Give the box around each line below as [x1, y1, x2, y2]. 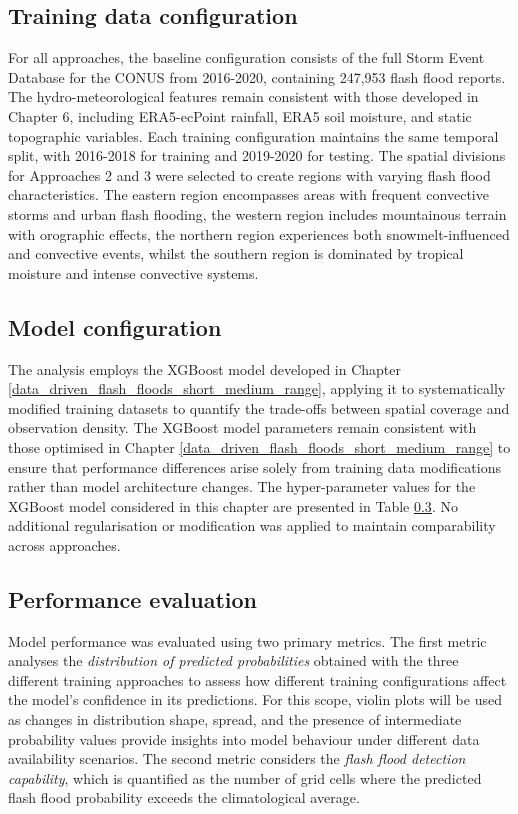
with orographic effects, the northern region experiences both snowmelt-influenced [8, 223, 510, 244]
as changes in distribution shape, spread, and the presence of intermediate [8, 709, 462, 730]
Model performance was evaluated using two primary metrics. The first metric [8, 630, 487, 651]
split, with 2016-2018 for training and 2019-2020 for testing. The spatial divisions [8, 145, 506, 166]
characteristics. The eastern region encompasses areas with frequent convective [8, 184, 489, 205]
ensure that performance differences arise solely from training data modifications [8, 456, 501, 477]
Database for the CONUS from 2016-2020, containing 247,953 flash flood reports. [8, 66, 506, 87]
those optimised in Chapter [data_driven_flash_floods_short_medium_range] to [8, 436, 511, 457]
